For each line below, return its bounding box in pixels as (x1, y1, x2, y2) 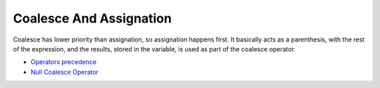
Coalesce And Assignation (13, 11, 172, 26)
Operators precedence (30, 58, 97, 66)
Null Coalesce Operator (30, 68, 99, 76)
